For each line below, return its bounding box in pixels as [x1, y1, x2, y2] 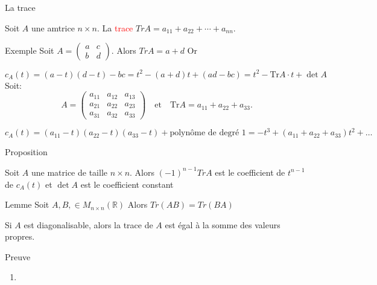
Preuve [5, 250, 31, 263]
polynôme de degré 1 [169, 129, 246, 138]
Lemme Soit [5, 198, 49, 211]
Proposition [5, 146, 48, 158]
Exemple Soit [5, 44, 54, 57]
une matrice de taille [31, 165, 107, 178]
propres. [5, 230, 35, 243]
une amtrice [31, 21, 75, 34]
